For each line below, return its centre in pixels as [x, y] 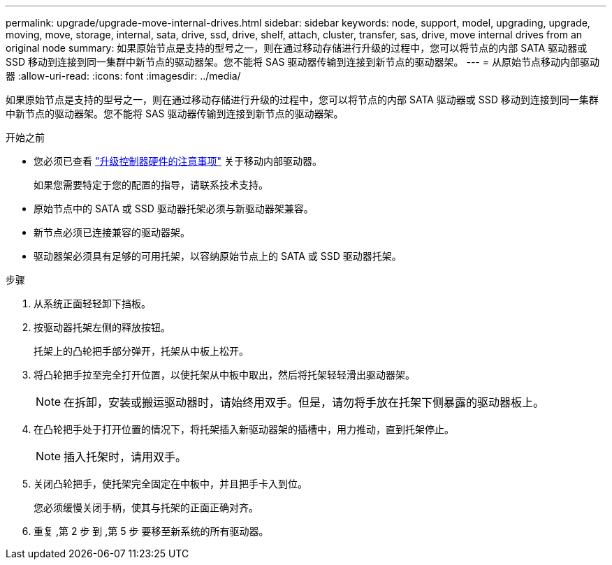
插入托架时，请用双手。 [125, 457]
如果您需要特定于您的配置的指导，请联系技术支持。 [151, 185]
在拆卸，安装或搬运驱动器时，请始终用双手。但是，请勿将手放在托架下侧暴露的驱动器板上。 [304, 402]
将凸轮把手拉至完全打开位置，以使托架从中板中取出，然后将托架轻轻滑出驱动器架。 [224, 375]
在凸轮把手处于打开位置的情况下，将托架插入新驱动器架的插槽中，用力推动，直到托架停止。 [244, 429]
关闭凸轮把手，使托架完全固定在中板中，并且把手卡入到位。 [170, 484]
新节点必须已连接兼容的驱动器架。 [112, 232]
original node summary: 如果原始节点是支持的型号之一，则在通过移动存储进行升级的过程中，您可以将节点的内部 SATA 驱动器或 [297, 48]
